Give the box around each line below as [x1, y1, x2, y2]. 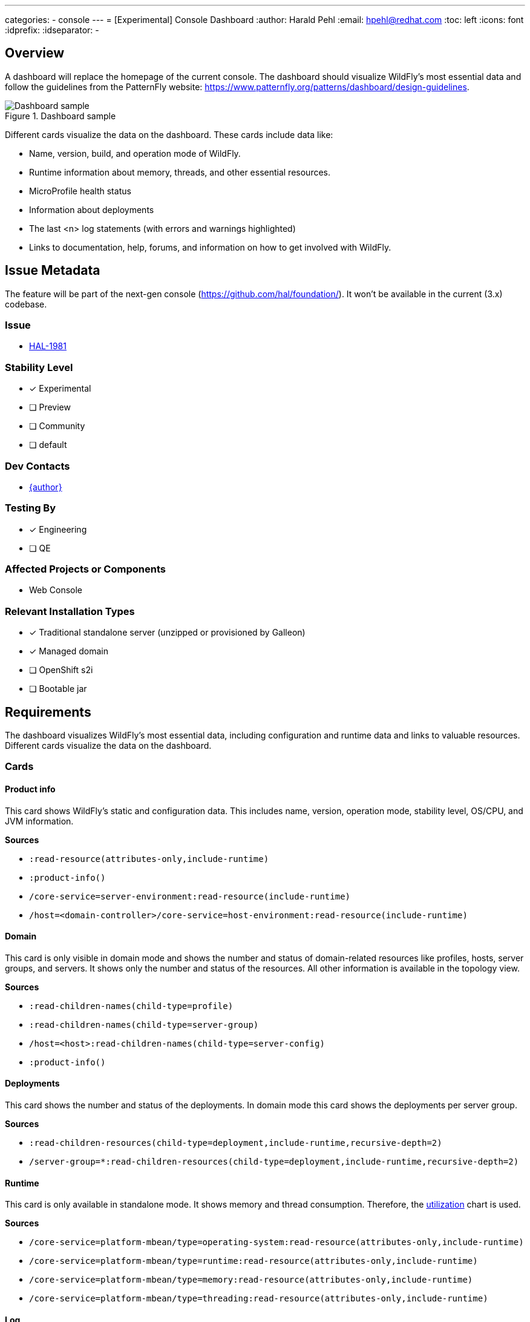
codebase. [5, 298, 47, 309]
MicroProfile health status [29, 185, 131, 196]
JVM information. [5, 815, 74, 826]
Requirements [5, 704, 91, 720]
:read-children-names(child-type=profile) [29, 1001, 234, 1011]
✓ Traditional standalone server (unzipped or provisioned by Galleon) [29, 627, 306, 638]
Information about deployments [29, 204, 154, 215]
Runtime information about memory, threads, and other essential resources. [29, 166, 331, 177]
